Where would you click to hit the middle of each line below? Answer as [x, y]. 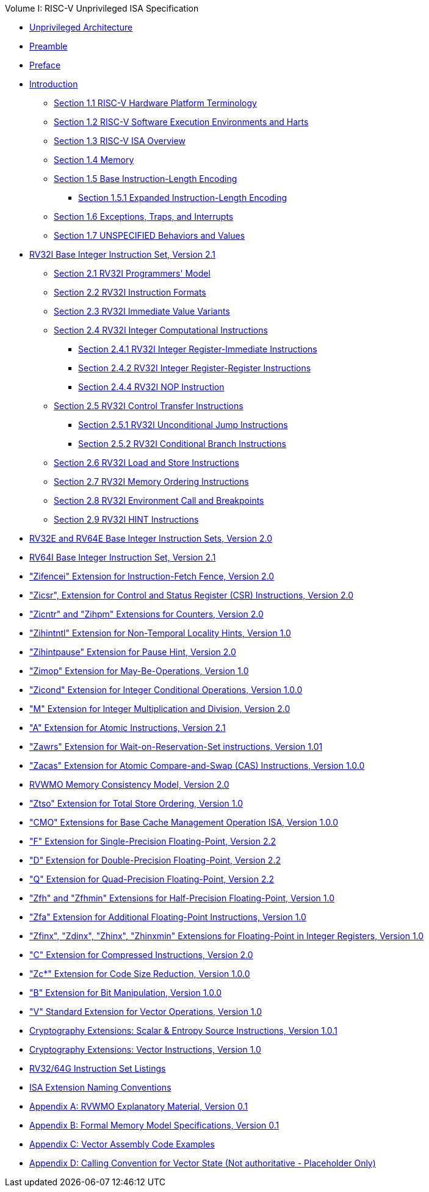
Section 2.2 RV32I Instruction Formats [130, 292]
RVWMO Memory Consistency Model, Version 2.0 [129, 784]
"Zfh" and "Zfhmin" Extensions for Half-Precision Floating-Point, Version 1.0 [182, 898]
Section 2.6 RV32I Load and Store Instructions [146, 463]
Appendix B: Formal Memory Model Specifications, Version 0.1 [154, 1125]
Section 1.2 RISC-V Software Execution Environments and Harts [181, 122]
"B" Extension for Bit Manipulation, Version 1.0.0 [126, 993]
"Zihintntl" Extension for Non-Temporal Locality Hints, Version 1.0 [160, 633]
